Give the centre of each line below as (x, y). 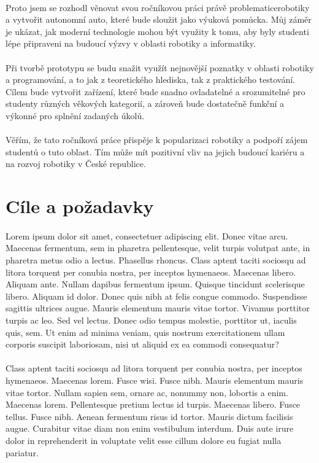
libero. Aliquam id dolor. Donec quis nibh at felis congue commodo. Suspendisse (156, 296)
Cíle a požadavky (80, 206)
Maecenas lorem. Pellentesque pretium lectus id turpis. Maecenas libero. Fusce (153, 404)
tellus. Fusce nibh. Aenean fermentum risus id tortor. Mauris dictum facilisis (149, 416)
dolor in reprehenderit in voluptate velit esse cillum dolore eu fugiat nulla (144, 440)
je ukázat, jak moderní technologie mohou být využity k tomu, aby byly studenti (157, 31)
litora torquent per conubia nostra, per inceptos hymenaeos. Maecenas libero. (151, 272)
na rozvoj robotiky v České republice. (76, 164)
